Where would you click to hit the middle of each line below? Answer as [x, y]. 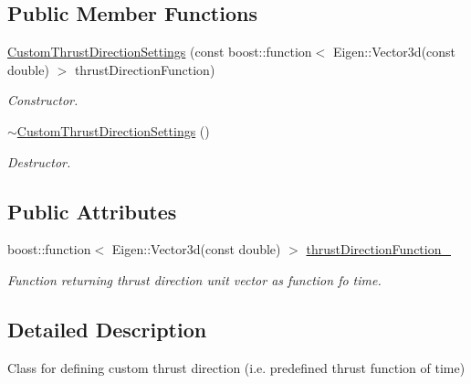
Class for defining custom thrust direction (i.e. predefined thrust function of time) [236, 367]
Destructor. [39, 161]
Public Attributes [92, 211]
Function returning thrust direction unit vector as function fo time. [194, 279]
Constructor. [43, 100]
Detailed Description [107, 329]
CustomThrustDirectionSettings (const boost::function [160, 52]
